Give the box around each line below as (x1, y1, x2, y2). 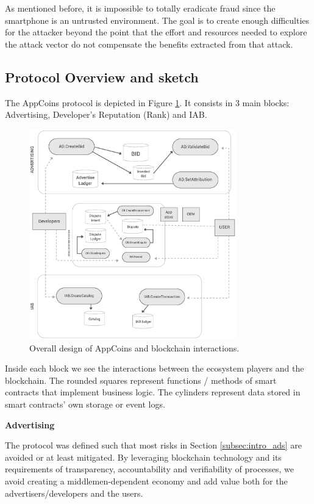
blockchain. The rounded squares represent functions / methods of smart (5, 373, 277, 386)
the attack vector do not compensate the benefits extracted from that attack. (5, 37, 293, 50)
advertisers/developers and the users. (5, 486, 143, 499)
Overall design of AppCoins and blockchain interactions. (29, 341, 240, 354)
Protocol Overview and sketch (5, 67, 199, 86)
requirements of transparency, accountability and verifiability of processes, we (5, 463, 294, 475)
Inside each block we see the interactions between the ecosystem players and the (5, 362, 304, 375)
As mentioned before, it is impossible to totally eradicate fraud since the (5, 2, 276, 14)
